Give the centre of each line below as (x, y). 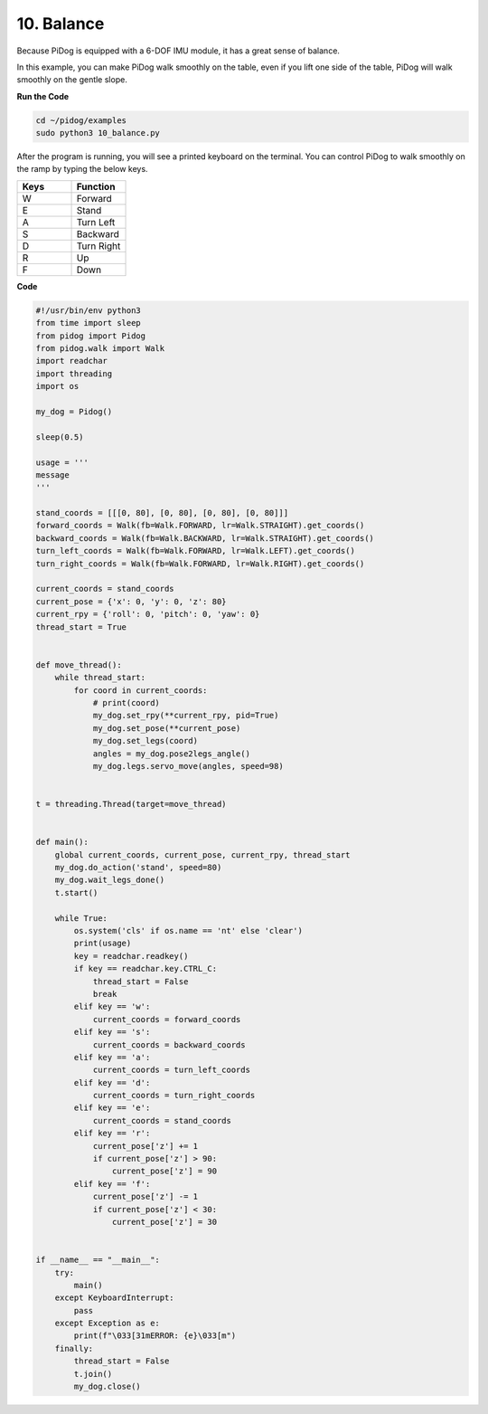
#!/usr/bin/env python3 (89, 310)
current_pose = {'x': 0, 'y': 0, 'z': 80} (131, 601)
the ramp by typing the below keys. (82, 169)
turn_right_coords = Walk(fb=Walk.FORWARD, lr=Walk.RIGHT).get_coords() (200, 564)
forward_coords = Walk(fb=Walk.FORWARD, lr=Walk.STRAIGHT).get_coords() (200, 526)
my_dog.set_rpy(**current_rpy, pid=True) (186, 716)
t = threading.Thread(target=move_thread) (131, 804)
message (52, 474)
